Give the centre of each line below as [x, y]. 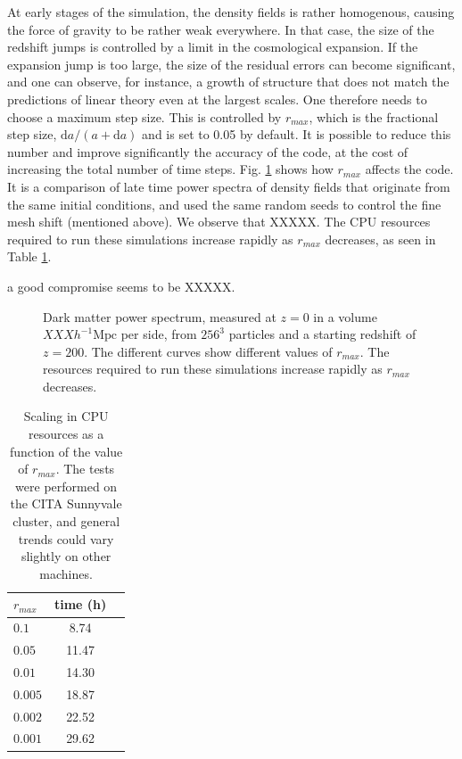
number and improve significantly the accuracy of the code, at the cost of [208, 151]
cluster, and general [66, 521]
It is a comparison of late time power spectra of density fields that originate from [229, 186]
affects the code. [409, 169]
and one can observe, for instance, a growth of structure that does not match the [228, 82]
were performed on [66, 486]
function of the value [66, 451]
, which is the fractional [374, 116]
